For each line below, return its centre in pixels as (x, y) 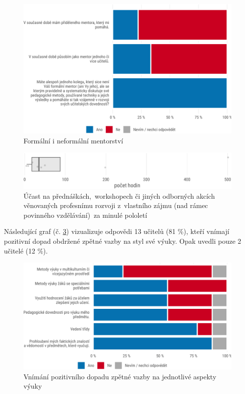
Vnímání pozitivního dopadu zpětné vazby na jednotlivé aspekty (120, 376)
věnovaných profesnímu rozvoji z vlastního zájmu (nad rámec (116, 205)
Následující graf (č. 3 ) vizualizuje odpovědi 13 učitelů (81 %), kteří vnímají (117, 231)
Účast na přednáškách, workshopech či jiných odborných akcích (119, 196)
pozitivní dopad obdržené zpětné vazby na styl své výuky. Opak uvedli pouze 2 (123, 241)
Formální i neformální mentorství (73, 140)
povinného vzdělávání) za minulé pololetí (86, 215)
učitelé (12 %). (26, 250)
